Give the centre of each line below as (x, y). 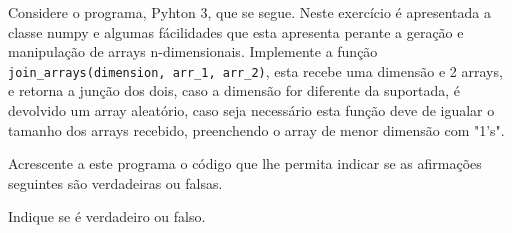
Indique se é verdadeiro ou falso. (107, 216)
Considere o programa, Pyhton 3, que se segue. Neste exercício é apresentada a (249, 12)
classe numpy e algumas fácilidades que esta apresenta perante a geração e (236, 31)
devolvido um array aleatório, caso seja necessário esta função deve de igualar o (251, 110)
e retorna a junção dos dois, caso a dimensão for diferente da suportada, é (234, 90)
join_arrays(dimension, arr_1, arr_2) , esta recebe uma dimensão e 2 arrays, (255, 70)
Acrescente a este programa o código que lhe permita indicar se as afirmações (245, 163)
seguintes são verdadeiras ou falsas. (115, 182)
